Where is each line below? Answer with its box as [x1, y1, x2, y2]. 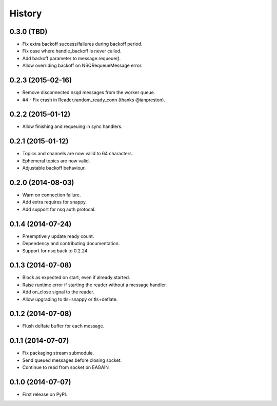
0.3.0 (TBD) [9, 27, 48, 36]
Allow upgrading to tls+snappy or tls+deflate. [22, 296, 118, 302]
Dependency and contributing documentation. [22, 241, 120, 247]
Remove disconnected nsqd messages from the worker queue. [22, 89, 155, 96]
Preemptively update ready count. [22, 233, 94, 239]
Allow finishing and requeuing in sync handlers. [22, 123, 123, 130]
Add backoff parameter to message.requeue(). [22, 55, 121, 61]
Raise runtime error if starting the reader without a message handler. [22, 282, 167, 288]
